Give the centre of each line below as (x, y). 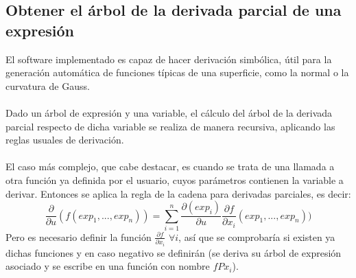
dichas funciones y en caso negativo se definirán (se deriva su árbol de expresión (174, 252)
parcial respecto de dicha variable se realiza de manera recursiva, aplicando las (170, 126)
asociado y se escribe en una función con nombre (108, 266)
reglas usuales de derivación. (65, 140)
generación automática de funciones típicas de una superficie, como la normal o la (177, 72)
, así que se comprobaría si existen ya (257, 236)
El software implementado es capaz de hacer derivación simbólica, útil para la (169, 59)
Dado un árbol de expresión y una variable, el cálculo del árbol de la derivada (169, 112)
